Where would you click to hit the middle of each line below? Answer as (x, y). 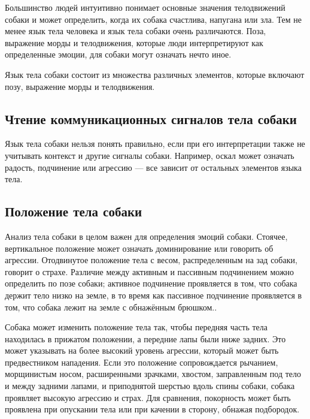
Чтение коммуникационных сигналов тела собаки (151, 118)
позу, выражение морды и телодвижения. (80, 86)
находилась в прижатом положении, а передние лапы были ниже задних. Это (145, 338)
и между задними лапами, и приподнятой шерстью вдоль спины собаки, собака (150, 386)
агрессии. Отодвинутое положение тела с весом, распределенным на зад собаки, (151, 260)
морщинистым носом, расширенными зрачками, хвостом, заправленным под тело (153, 374)
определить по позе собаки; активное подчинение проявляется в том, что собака (151, 283)
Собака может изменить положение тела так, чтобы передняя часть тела (136, 327)
